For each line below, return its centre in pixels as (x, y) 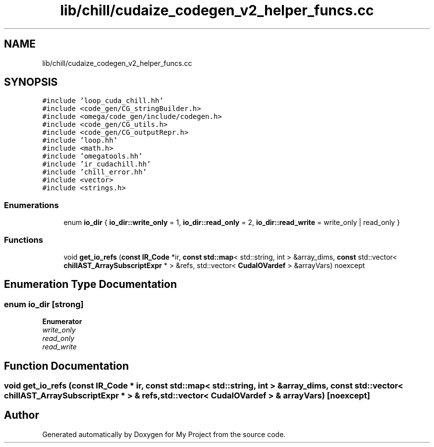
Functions (24, 240)
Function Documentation (66, 366)
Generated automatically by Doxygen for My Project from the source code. (164, 434)
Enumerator (62, 322)
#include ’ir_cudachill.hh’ (97, 164)
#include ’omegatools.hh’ (92, 156)
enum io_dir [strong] (44, 304)
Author (22, 415)
